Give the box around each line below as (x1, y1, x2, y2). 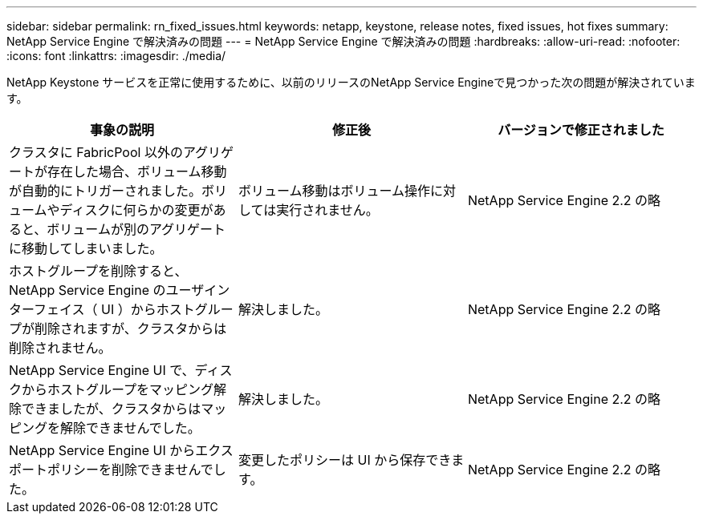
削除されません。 (9, 340, 112, 356)
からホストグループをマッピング (22, 381, 214, 397)
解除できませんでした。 (60, 420, 201, 436)
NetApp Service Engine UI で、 (9, 362, 195, 378)
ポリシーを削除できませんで (47, 462, 213, 478)
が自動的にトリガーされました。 (9, 183, 202, 199)
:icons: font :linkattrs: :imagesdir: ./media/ (6, 49, 226, 62)
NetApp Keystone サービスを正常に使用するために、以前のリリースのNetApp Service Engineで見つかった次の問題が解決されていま (6, 75, 696, 89)
